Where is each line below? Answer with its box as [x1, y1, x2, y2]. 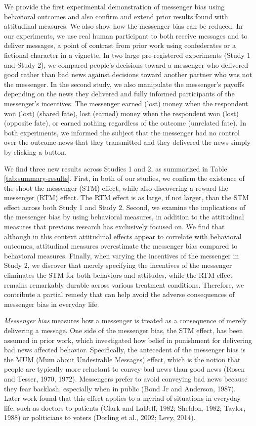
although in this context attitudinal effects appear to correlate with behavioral [4, 231, 242, 241]
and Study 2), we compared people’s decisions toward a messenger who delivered [4, 59, 249, 70]
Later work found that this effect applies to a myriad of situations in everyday [4, 393, 241, 403]
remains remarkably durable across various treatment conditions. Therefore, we [4, 279, 244, 290]
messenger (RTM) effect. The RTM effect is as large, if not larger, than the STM [4, 192, 249, 203]
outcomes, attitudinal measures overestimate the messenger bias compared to [4, 241, 238, 251]
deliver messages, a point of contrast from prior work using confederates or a [4, 40, 236, 50]
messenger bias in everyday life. [4, 298, 99, 309]
